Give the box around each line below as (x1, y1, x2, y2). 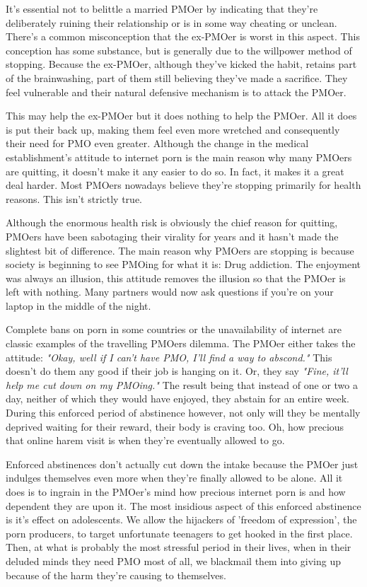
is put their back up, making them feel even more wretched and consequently (6, 122, 340, 136)
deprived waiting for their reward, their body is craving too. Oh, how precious (6, 419, 344, 434)
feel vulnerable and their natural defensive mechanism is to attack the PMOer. (6, 84, 346, 99)
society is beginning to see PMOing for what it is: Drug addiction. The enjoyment (6, 257, 361, 272)
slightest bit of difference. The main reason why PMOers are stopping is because (6, 243, 354, 257)
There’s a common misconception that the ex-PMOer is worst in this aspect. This (6, 29, 360, 44)
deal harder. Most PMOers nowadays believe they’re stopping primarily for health (6, 178, 361, 192)
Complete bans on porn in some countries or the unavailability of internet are (6, 322, 342, 337)
